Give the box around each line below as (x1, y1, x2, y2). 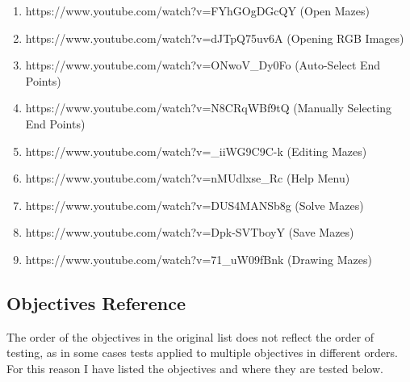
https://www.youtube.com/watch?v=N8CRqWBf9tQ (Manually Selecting (25, 99, 391, 116)
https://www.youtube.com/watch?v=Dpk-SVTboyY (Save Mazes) (25, 224, 354, 241)
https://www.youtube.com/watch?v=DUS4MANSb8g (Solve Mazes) (25, 196, 364, 213)
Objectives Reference (6, 290, 186, 315)
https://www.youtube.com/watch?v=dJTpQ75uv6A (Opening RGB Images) (25, 29, 404, 46)
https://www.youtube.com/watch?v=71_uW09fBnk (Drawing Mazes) (25, 250, 372, 267)
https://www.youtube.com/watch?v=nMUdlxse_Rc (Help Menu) (25, 170, 350, 187)
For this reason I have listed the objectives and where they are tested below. (6, 359, 383, 376)
